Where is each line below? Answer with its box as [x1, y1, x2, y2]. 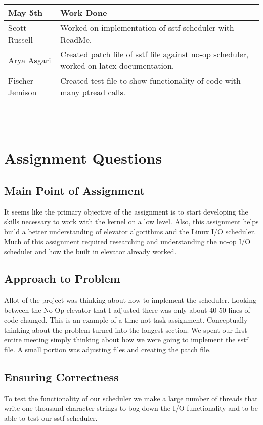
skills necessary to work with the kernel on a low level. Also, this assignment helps [4, 216, 259, 227]
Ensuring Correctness [4, 369, 119, 384]
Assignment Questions [4, 148, 162, 168]
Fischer [8, 75, 34, 86]
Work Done [60, 7, 107, 18]
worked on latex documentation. [60, 60, 174, 72]
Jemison [8, 86, 37, 98]
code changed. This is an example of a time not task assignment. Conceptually [4, 314, 248, 325]
